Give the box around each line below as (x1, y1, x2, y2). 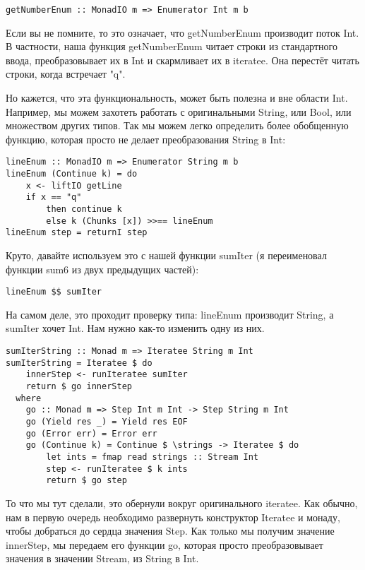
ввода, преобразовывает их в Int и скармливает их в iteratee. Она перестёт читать (6, 52, 359, 67)
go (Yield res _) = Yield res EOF (25, 416, 188, 427)
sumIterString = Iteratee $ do (6, 357, 152, 368)
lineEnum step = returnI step (6, 227, 148, 238)
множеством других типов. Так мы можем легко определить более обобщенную (6, 118, 349, 133)
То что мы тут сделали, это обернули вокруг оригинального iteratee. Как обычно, (6, 495, 358, 510)
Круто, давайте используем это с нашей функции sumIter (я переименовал (6, 248, 327, 262)
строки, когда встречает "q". (6, 66, 126, 81)
